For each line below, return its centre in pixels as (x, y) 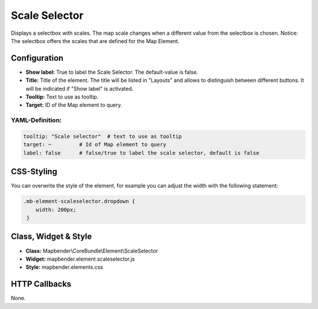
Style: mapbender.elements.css (64, 267)
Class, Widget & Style (52, 237)
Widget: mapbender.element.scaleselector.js (80, 259)
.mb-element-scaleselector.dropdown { (79, 201)
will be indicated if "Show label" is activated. (79, 88)
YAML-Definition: (36, 120)
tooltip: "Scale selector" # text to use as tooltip (102, 136)
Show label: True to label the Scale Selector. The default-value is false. (112, 72)
